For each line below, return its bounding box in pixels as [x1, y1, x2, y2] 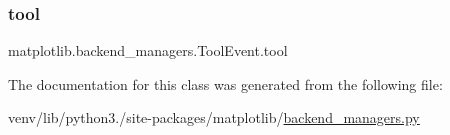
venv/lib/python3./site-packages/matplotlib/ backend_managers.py [8, 107, 420, 128]
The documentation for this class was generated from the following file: [8, 73, 443, 94]
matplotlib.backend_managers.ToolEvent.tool [8, 40, 288, 61]
